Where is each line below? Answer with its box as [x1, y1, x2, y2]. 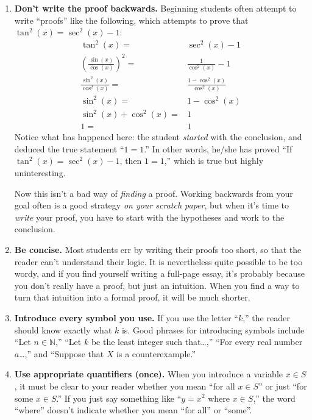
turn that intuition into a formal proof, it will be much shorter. [14, 291, 250, 304]
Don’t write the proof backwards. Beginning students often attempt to [14, 2, 297, 14]
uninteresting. [14, 166, 66, 179]
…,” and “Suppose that [19, 347, 104, 360]
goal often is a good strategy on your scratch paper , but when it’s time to [14, 199, 289, 212]
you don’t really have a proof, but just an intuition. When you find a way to [14, 279, 300, 291]
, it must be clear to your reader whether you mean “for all [14, 379, 235, 392]
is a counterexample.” [116, 347, 196, 360]
